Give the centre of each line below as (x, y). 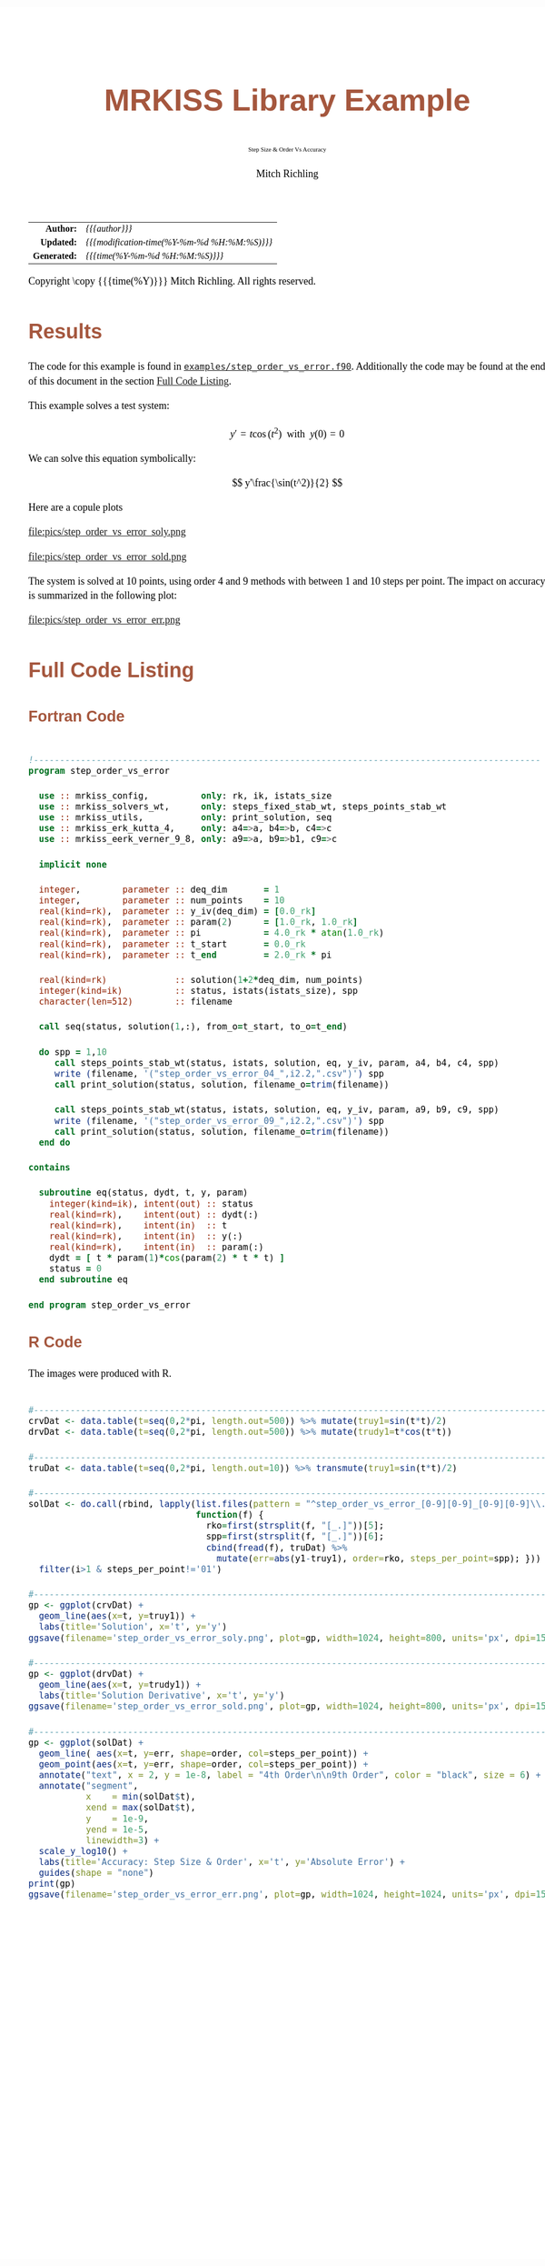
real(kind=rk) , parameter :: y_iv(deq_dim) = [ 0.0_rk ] (178, 912)
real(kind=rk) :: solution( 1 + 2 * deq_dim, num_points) (201, 980)
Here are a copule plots (75, 507)
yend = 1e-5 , (117, 1830)
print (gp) (52, 1884)
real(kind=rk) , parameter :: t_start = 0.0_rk (172, 944)
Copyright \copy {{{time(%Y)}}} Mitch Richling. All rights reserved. (173, 281)
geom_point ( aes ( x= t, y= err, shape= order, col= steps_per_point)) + (203, 1764)
